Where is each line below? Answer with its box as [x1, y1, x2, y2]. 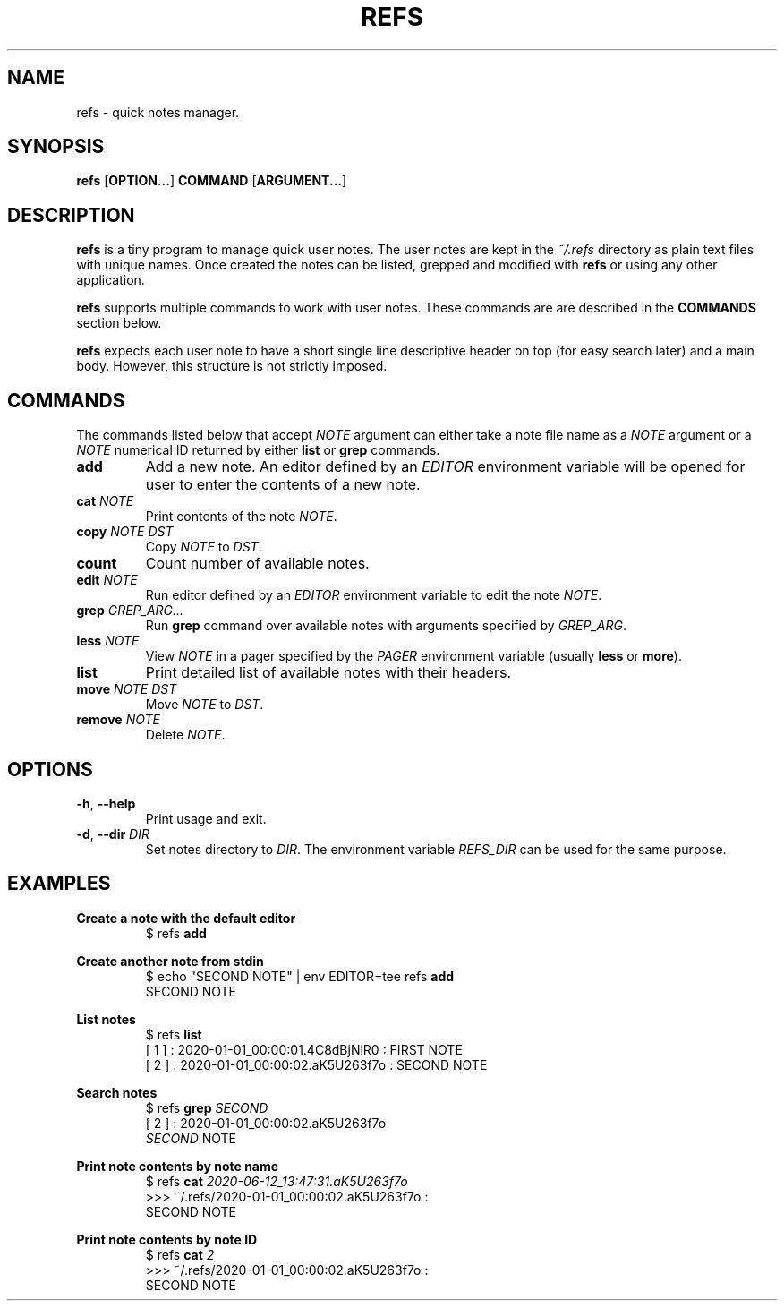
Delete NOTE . [145, 727, 226, 743]
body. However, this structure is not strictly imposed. [76, 358, 388, 374]
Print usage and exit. [145, 810, 267, 826]
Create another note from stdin [76, 953, 264, 969]
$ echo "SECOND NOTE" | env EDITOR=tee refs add [145, 968, 455, 984]
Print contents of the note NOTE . [145, 509, 337, 525]
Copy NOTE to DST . [145, 539, 262, 555]
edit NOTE [76, 572, 138, 588]
